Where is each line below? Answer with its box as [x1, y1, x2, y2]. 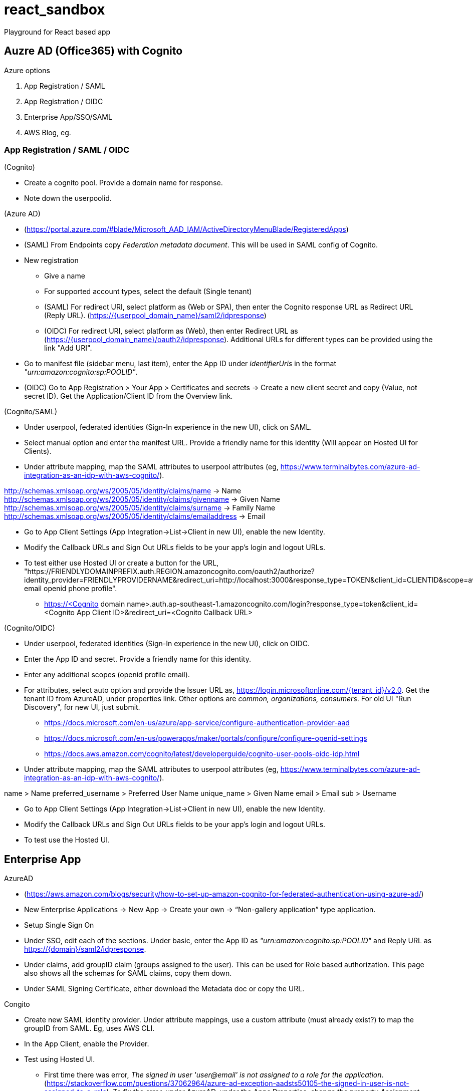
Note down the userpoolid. [24, 194, 112, 203]
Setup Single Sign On [24, 921, 94, 930]
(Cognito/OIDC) [4, 624, 55, 633]
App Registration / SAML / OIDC [4, 144, 129, 155]
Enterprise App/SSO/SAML [24, 112, 112, 121]
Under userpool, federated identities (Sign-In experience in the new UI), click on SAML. [24, 423, 312, 432]
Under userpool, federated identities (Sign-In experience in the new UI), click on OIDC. [24, 639, 310, 648]
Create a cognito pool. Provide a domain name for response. [24, 178, 223, 187]
